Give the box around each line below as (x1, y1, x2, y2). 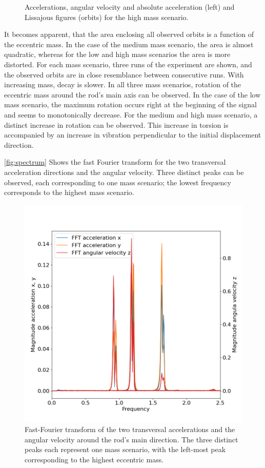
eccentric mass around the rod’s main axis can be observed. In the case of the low (4, 89, 261, 100)
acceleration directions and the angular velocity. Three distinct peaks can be (4, 166, 244, 177)
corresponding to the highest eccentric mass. (25, 454, 164, 465)
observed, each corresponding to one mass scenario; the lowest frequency (4, 177, 231, 187)
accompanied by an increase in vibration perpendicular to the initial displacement (4, 129, 261, 140)
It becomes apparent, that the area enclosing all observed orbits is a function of (4, 29, 254, 40)
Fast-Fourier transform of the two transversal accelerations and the (25, 424, 235, 435)
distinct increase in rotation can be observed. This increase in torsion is (4, 119, 229, 130)
